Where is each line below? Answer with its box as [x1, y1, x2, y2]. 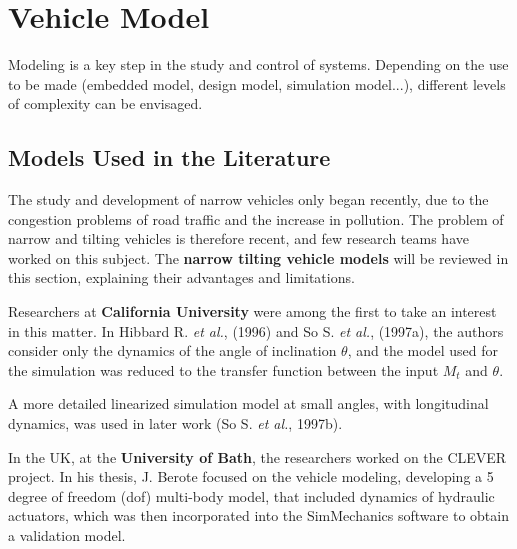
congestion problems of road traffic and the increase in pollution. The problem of [8, 208, 504, 229]
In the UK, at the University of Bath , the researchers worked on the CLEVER [8, 446, 507, 467]
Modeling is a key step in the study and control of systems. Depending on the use [8, 54, 509, 75]
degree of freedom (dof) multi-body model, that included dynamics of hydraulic [8, 485, 495, 506]
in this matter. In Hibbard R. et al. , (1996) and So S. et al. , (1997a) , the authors [8, 320, 504, 341]
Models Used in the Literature [8, 142, 331, 173]
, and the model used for [347, 340, 498, 361]
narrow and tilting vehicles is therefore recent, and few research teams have [8, 228, 469, 249]
